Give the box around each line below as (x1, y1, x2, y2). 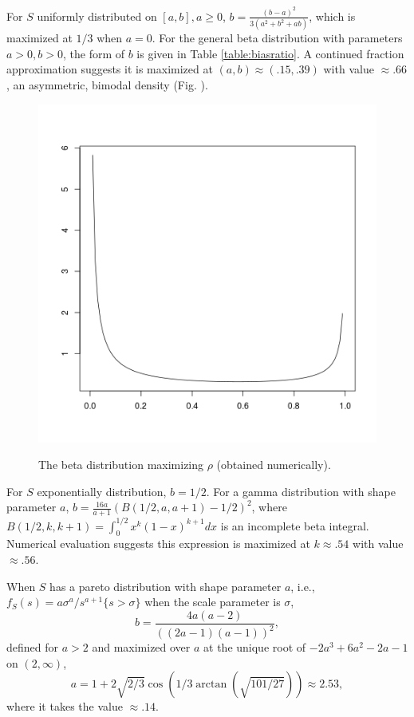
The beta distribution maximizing (38, 456, 204, 473)
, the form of (62, 45, 125, 61)
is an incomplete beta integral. (220, 517, 369, 534)
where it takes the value (6, 698, 123, 715)
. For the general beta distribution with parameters (152, 30, 403, 46)
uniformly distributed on (37, 7, 157, 24)
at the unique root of (203, 639, 306, 656)
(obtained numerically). (216, 456, 331, 473)
